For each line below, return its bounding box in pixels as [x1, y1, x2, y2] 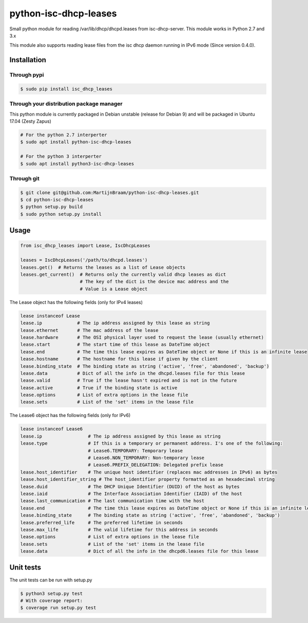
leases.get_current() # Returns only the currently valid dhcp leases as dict [20, 272, 226, 277]
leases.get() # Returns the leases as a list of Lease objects [20, 265, 186, 270]
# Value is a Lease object [80, 286, 148, 292]
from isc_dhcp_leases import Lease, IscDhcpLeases [20, 243, 151, 249]
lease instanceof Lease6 [20, 426, 83, 432]
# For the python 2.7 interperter [20, 132, 107, 138]
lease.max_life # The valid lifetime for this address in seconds [20, 526, 218, 533]
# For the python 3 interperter [20, 154, 102, 159]
